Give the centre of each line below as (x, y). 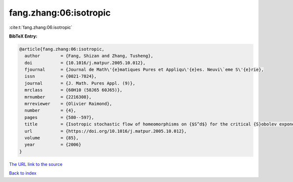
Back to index (23, 173)
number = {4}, (51, 111)
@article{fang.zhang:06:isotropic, (62, 49)
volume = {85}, (52, 138)
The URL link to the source (36, 164)
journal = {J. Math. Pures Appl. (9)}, (80, 83)
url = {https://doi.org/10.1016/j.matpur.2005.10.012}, (106, 131)
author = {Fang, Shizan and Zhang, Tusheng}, (89, 56)
